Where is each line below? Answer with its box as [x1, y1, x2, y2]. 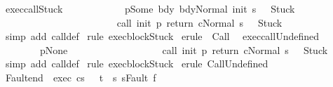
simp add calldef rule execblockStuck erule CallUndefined [5, 56, 269, 71]
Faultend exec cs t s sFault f [5, 69, 156, 84]
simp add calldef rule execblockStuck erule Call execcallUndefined [5, 29, 320, 43]
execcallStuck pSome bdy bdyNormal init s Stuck [5, 1, 295, 15]
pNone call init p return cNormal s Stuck [39, 42, 328, 57]
